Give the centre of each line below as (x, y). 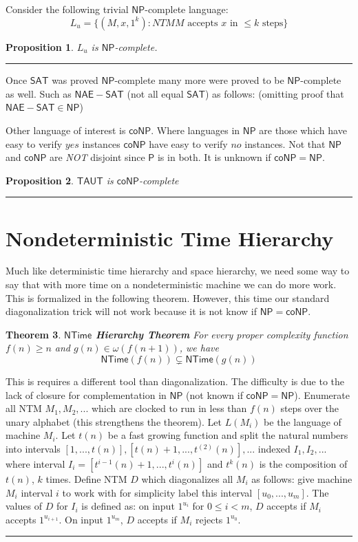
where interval (35, 464)
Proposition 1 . (40, 46)
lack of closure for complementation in (86, 394)
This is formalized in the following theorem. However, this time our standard (168, 297)
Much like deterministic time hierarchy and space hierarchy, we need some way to (178, 271)
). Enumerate (322, 394)
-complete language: (187, 9)
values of (24, 506)
